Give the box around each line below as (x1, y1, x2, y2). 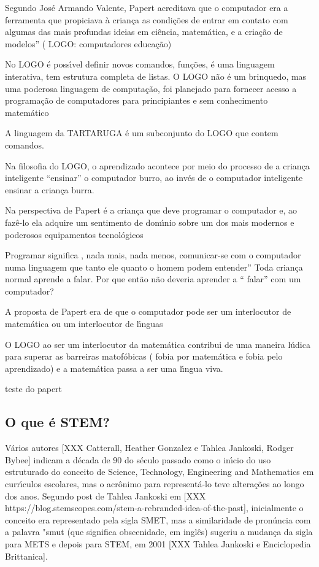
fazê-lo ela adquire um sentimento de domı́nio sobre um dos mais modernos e (5, 215, 294, 228)
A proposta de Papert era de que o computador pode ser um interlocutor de (5, 305, 291, 318)
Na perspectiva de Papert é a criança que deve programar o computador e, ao (5, 204, 298, 217)
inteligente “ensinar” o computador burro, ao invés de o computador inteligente (5, 171, 303, 184)
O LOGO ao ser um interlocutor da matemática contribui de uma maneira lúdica (5, 337, 310, 350)
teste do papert (5, 382, 63, 395)
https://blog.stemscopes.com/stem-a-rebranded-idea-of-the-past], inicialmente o (5, 501, 304, 514)
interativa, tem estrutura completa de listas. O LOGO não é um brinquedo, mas (5, 69, 307, 82)
